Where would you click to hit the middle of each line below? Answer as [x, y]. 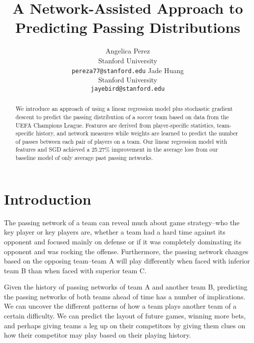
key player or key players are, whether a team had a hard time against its [115, 232]
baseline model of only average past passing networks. [84, 158]
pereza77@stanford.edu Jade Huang [128, 70]
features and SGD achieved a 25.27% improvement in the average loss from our [117, 149]
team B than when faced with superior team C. [75, 270]
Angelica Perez [128, 51]
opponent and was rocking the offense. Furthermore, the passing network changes [126, 251]
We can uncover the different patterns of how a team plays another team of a [120, 306]
